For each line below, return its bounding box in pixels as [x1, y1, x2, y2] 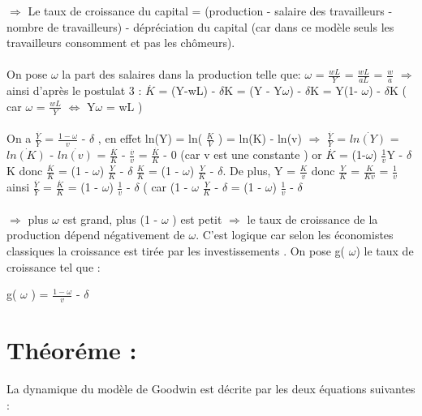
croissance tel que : [6, 258, 101, 275]
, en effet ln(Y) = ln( [97, 130, 203, 147]
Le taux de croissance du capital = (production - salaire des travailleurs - [28, 2, 393, 19]
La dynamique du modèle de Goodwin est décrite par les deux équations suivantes [6, 380, 416, 397]
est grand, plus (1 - [62, 210, 158, 227]
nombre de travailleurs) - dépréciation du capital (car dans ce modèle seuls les [6, 18, 394, 35]
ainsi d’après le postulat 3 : [6, 82, 142, 99]
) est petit [172, 210, 222, 227]
